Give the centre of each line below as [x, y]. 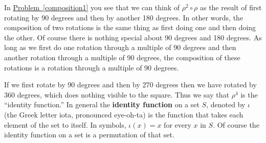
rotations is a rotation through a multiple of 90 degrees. [92, 67]
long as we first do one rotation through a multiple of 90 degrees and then [120, 47]
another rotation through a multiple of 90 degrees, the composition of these [122, 57]
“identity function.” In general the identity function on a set [102, 104]
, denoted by [226, 104]
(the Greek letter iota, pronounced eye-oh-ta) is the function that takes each [124, 114]
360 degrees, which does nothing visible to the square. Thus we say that [117, 94]
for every [178, 124]
